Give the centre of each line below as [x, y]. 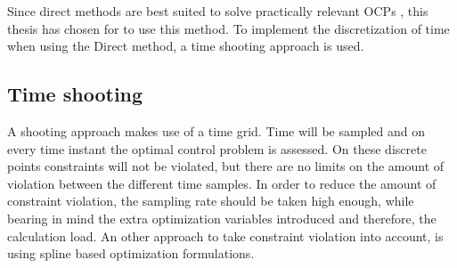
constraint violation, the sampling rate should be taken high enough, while [211, 201]
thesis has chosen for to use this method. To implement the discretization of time [228, 28]
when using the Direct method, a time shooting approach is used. [186, 46]
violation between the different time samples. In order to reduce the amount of [222, 183]
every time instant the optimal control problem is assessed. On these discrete [217, 148]
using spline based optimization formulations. [131, 253]
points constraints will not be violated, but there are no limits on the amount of [226, 166]
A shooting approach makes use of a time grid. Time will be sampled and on [216, 130]
